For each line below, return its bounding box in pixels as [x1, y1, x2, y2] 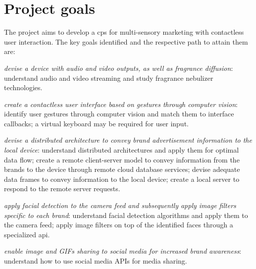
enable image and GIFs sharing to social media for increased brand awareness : [4, 246, 242, 256]
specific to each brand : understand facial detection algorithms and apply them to [4, 210, 248, 220]
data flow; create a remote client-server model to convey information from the [4, 154, 240, 164]
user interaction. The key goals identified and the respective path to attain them [4, 36, 248, 47]
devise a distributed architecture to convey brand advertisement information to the [4, 135, 252, 145]
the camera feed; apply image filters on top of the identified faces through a [4, 219, 233, 230]
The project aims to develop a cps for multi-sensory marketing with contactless [4, 27, 244, 37]
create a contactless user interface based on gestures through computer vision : [4, 99, 238, 109]
